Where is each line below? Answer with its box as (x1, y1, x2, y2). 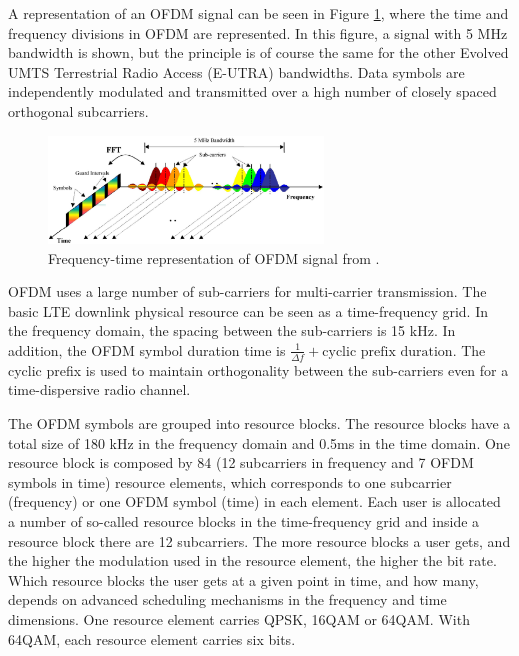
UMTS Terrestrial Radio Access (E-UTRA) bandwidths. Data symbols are (8, 61, 465, 82)
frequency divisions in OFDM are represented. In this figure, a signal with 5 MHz (8, 22, 508, 43)
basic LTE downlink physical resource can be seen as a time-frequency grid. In (8, 300, 489, 321)
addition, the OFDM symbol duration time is (8, 339, 286, 360)
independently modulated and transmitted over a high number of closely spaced (8, 81, 497, 102)
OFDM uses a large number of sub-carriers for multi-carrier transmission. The (8, 281, 487, 302)
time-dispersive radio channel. (8, 379, 191, 400)
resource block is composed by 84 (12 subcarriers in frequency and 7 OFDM (8, 452, 474, 473)
